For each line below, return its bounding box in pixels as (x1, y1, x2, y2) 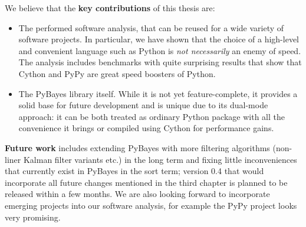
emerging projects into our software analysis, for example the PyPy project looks (5, 199, 297, 211)
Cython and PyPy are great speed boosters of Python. (18, 67, 216, 79)
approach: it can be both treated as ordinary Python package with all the (18, 110, 285, 122)
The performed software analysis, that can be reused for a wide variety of (18, 21, 284, 34)
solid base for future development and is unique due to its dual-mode (18, 99, 268, 111)
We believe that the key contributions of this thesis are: (5, 2, 215, 14)
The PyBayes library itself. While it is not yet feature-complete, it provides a (18, 87, 298, 99)
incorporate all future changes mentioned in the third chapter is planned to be (5, 176, 288, 188)
